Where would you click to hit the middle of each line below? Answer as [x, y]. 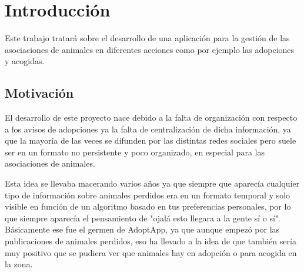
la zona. [19, 264]
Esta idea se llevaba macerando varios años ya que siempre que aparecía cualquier [152, 183]
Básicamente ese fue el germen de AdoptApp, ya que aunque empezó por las [142, 229]
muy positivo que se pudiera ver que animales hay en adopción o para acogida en [151, 252]
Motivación [39, 93]
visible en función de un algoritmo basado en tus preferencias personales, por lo [148, 206]
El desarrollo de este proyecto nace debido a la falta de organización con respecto [151, 117]
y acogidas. [25, 61]
